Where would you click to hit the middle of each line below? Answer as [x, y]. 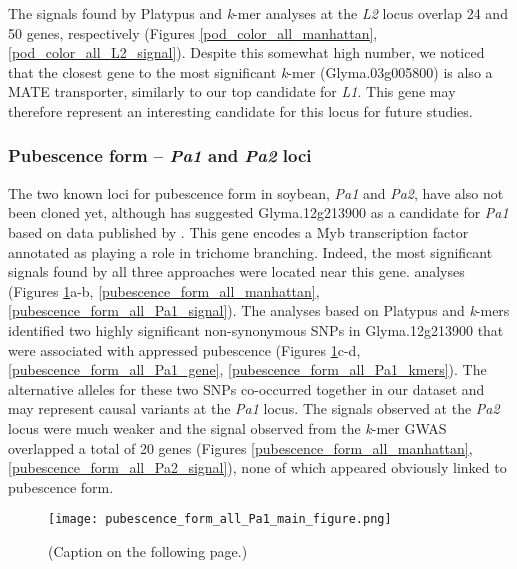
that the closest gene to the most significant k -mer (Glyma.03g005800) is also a [250, 71]
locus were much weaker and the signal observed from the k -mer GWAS [227, 427]
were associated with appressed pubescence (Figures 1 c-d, [184, 349]
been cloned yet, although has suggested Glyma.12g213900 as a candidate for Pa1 [258, 212]
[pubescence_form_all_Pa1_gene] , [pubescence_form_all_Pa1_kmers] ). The [247, 369]
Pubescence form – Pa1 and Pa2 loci [160, 155]
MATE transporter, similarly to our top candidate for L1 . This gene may [232, 91]
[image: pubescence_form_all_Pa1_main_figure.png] [220, 519]
